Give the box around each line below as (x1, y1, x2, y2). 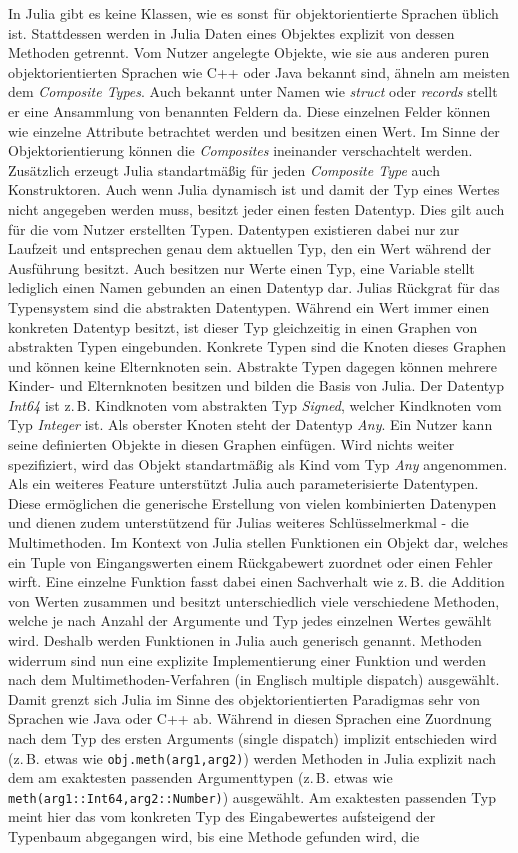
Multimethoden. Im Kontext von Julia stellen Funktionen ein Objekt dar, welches (8, 532, 508, 553)
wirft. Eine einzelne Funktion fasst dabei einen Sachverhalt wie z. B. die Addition (8, 571, 505, 592)
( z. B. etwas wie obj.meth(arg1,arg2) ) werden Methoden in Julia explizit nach (8, 747, 497, 768)
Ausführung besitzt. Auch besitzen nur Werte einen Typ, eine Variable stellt (8, 257, 475, 278)
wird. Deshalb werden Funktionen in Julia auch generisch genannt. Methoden (8, 630, 482, 650)
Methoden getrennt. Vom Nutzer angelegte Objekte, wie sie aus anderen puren (8, 42, 490, 63)
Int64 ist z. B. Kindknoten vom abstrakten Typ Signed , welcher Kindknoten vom (8, 394, 502, 415)
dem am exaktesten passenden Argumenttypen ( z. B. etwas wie (8, 767, 393, 788)
